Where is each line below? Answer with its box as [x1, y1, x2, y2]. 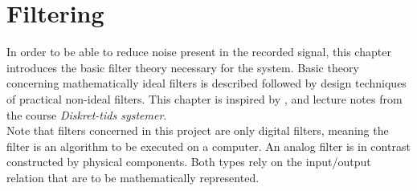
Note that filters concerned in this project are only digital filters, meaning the [6, 122, 389, 139]
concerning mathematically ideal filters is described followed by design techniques [6, 75, 407, 91]
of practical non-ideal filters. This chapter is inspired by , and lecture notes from [6, 90, 403, 107]
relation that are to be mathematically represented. [6, 169, 260, 185]
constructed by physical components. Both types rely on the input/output [6, 153, 371, 170]
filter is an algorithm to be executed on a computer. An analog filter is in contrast [6, 137, 411, 154]
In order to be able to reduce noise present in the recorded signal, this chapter [6, 43, 391, 60]
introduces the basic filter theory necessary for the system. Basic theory [6, 59, 359, 75]
